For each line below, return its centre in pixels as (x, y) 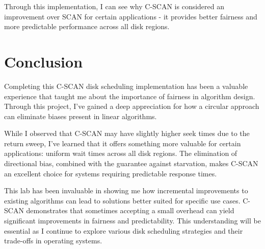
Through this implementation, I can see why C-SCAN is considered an (114, 6)
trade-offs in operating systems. (53, 241)
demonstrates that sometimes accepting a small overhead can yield (130, 210)
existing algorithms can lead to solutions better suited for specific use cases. (122, 200)
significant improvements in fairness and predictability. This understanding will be (132, 221)
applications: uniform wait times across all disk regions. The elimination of (121, 153)
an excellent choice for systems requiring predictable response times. (111, 173)
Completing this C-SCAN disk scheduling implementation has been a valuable (126, 86)
